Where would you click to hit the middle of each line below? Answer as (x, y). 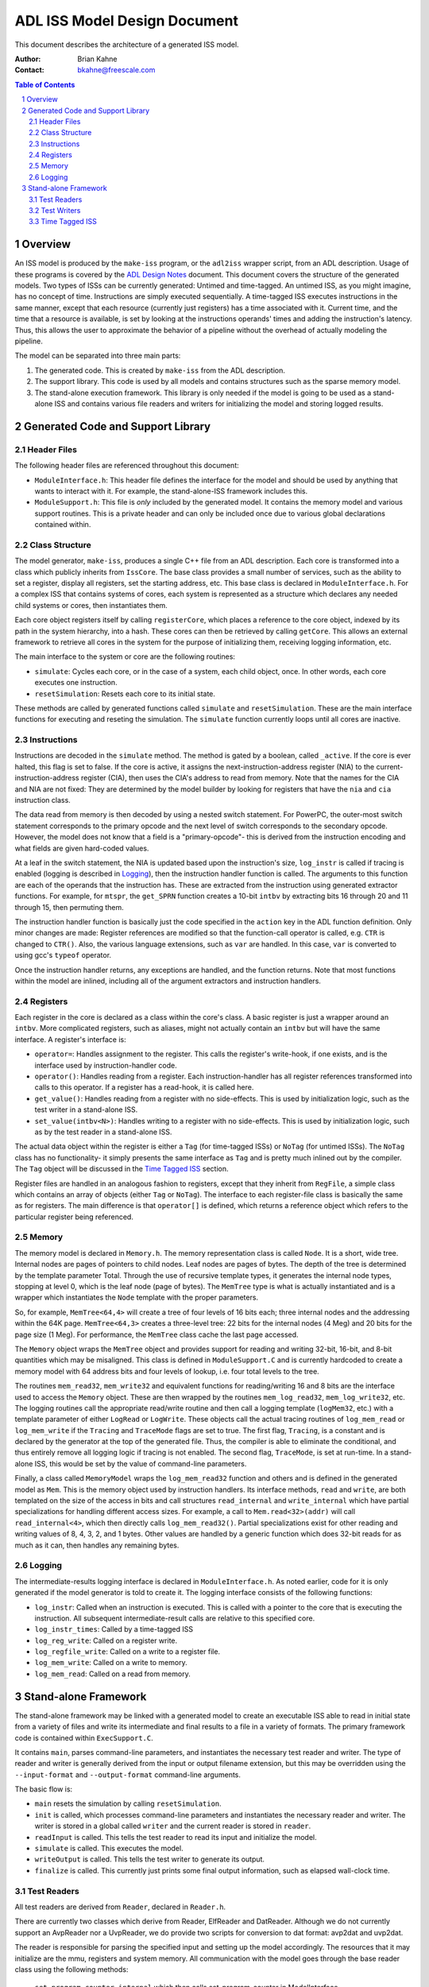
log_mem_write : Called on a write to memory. (111, 1663)
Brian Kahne (98, 59)
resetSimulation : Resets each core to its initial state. (125, 693)
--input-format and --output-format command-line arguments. (128, 1774)
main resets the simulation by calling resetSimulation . (128, 1803)
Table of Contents (45, 84)
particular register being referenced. (74, 1217)
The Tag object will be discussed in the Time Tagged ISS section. (122, 1169)
